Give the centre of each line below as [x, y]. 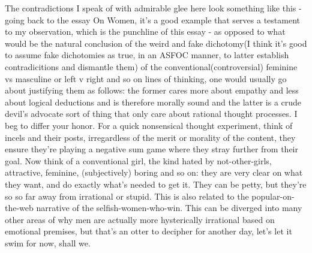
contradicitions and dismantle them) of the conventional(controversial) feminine [151, 66]
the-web [19, 208]
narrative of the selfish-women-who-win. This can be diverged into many [169, 208]
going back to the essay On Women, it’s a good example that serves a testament [152, 19]
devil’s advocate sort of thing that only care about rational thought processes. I [151, 114]
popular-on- [273, 196]
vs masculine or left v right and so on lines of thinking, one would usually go [146, 78]
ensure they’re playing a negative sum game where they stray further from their [151, 149]
